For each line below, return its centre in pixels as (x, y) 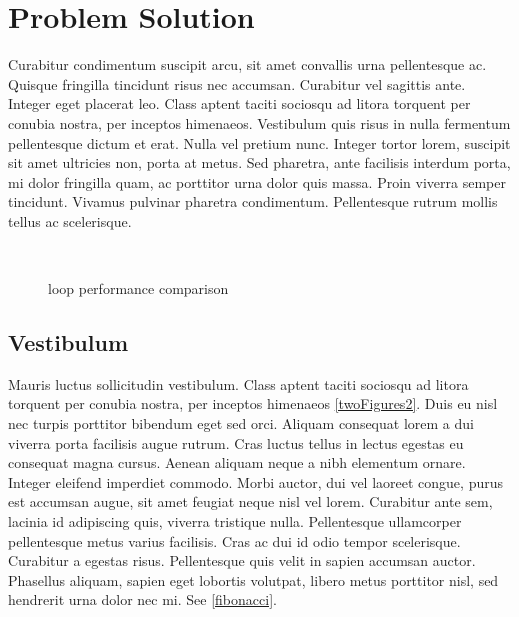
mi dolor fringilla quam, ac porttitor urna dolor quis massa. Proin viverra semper (257, 181)
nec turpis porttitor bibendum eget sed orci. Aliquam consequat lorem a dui (241, 423)
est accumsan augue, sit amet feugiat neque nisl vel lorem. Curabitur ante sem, (250, 501)
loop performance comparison (138, 288)
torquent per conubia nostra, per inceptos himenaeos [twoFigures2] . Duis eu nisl (253, 403)
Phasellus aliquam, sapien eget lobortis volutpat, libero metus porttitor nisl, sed (253, 579)
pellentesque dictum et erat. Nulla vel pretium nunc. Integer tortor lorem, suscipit (259, 142)
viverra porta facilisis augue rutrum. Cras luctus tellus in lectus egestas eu (236, 442)
